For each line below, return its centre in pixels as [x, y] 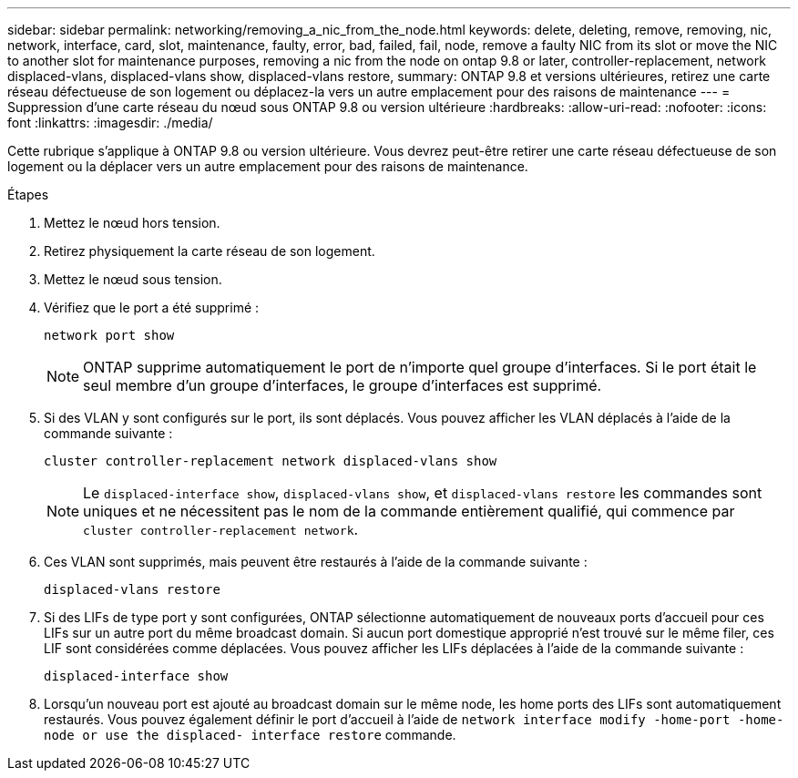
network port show [109, 335]
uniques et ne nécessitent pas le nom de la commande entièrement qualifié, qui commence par [409, 511]
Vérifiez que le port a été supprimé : [152, 307]
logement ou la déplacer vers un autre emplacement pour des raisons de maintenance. [268, 166]
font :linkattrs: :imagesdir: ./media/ [110, 123]
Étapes [28, 194]
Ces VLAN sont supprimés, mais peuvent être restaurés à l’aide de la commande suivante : [316, 562]
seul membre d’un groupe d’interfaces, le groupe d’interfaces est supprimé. [343, 385]
